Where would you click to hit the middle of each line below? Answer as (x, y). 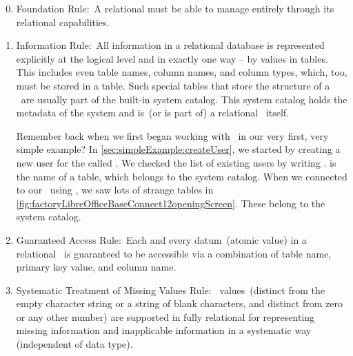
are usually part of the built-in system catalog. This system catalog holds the (184, 99)
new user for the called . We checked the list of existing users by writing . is (176, 162)
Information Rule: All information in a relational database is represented (170, 45)
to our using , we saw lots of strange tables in (115, 190)
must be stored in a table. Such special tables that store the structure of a (173, 85)
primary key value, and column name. (96, 267)
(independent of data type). (74, 344)
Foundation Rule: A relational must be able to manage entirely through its (175, 8)
